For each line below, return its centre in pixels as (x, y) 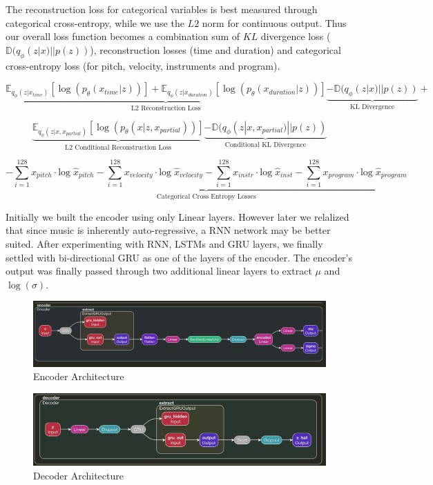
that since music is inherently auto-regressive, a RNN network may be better (168, 230)
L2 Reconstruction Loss (166, 109)
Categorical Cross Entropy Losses (206, 197)
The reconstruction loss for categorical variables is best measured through (162, 9)
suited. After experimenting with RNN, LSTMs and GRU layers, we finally (164, 243)
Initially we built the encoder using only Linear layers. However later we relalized (177, 216)
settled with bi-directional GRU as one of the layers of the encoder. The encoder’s (179, 257)
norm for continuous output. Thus (274, 22)
